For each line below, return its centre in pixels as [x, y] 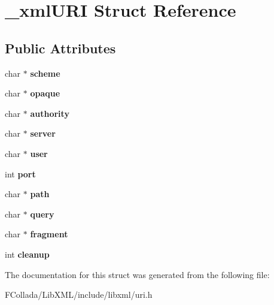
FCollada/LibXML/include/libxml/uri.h [79, 295]
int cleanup [27, 254]
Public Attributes [60, 48]
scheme [45, 73]
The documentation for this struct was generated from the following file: [137, 274]
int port [20, 173]
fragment [49, 234]
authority [50, 113]
